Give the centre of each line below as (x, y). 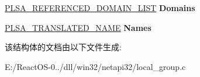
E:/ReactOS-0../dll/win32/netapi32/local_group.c (95, 66)
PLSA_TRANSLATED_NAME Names (78, 27)
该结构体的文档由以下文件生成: (63, 47)
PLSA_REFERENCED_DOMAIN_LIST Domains (100, 8)
